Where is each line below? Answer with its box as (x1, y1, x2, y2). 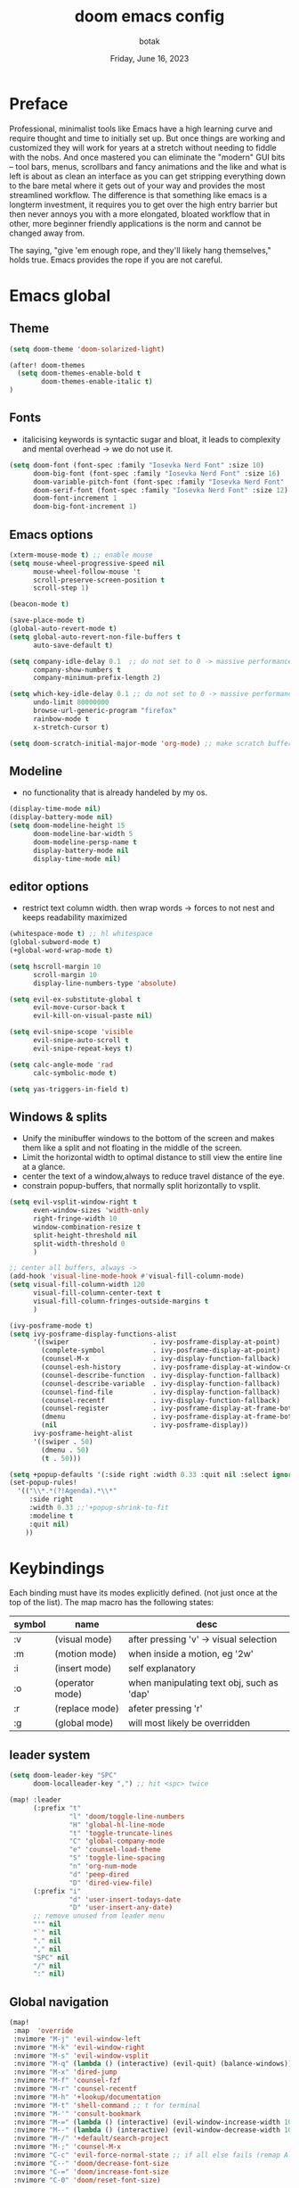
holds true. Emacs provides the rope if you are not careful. (9, 254, 223, 265)
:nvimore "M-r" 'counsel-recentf (12, 2084, 138, 2093)
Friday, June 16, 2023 (109, 53, 190, 63)
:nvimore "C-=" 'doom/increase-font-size (12, 2167, 169, 2176)
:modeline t (28, 1511, 74, 1521)
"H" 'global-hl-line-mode (69, 1820, 166, 1829)
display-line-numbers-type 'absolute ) (32, 979, 177, 988)
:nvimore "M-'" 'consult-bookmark (12, 2109, 141, 2118)
